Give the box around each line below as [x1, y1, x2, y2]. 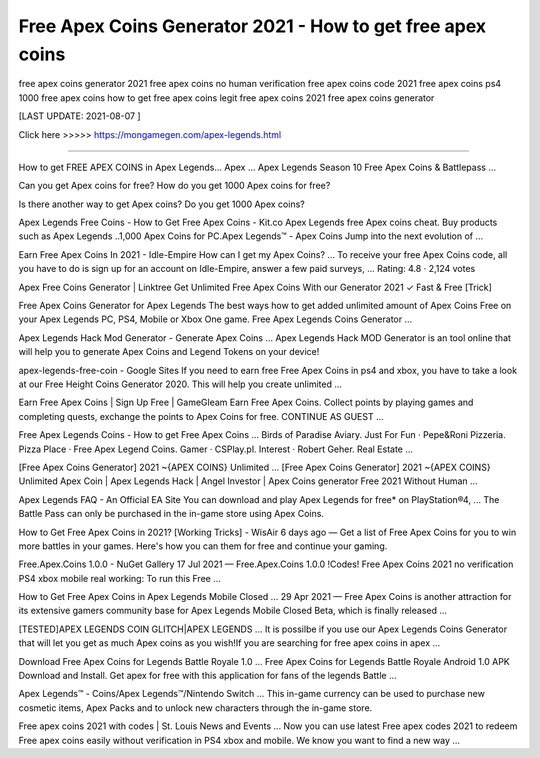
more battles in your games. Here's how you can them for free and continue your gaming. [18, 540, 388, 552]
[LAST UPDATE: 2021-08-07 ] [18, 110, 141, 122]
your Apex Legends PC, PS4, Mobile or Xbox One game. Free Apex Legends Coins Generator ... [18, 313, 413, 325]
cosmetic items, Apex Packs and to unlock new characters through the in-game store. [18, 701, 373, 714]
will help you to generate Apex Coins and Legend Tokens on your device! [18, 346, 320, 358]
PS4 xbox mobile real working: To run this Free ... [18, 572, 222, 584]
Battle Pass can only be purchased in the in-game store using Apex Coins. [18, 508, 325, 520]
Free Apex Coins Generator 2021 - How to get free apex [18, 15, 487, 37]
